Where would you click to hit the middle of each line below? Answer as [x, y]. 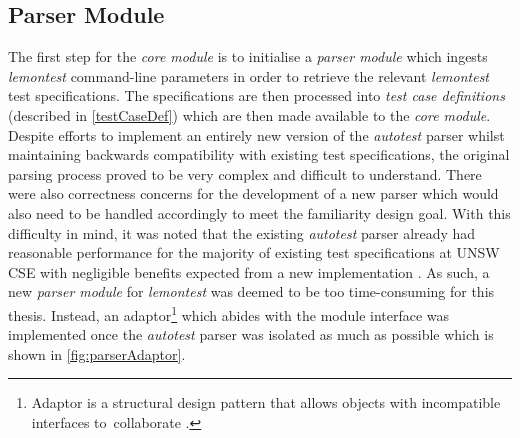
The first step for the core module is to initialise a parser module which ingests [248, 56]
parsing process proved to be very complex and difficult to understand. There [245, 173]
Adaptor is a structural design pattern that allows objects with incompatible [266, 402]
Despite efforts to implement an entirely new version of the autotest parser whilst [256, 134]
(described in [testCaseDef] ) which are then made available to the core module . [249, 114]
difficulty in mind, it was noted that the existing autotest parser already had [242, 232]
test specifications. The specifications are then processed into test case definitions [256, 95]
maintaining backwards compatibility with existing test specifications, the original [259, 154]
